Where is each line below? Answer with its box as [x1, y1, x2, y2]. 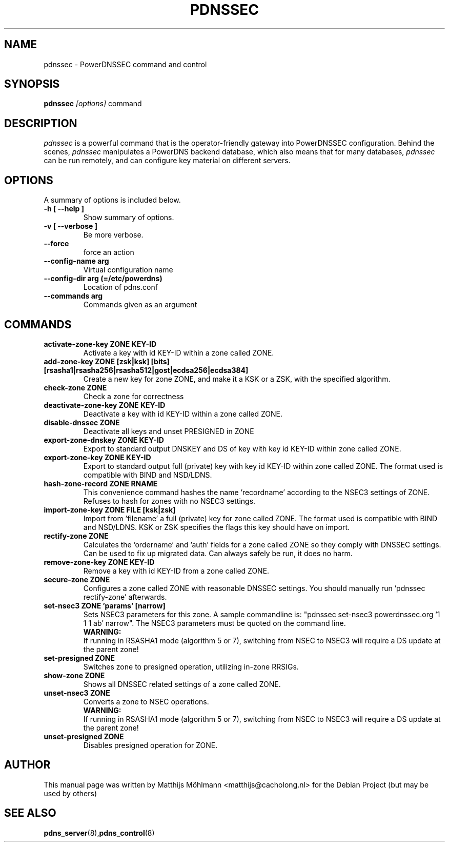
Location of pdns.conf [83, 283, 158, 292]
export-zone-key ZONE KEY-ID [44, 452, 151, 462]
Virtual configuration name [83, 265, 173, 274]
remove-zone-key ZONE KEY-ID [44, 557, 155, 566]
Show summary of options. [83, 213, 174, 222]
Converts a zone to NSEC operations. [83, 697, 209, 706]
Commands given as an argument [83, 300, 197, 309]
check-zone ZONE [44, 383, 107, 392]
